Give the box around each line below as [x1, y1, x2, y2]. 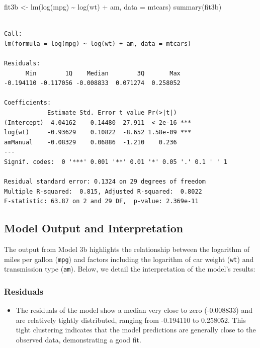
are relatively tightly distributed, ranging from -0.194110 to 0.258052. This [16, 314, 246, 325]
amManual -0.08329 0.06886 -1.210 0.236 [4, 138, 177, 146]
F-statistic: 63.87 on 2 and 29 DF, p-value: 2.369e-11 [4, 198, 199, 205]
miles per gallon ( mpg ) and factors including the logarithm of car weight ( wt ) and [4, 253, 254, 264]
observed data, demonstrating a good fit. [16, 334, 141, 344]
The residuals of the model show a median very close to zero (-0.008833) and [16, 305, 252, 315]
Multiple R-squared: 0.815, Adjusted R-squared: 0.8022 [4, 188, 202, 195]
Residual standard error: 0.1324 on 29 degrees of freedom [4, 178, 206, 186]
